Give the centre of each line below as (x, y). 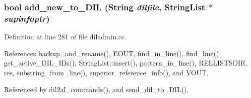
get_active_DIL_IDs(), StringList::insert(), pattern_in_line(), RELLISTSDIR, (126, 63)
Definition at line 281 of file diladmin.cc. (65, 37)
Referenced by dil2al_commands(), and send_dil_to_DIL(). (96, 89)
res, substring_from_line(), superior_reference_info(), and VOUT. (106, 72)
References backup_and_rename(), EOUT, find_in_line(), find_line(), (113, 53)
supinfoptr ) (27, 18)
